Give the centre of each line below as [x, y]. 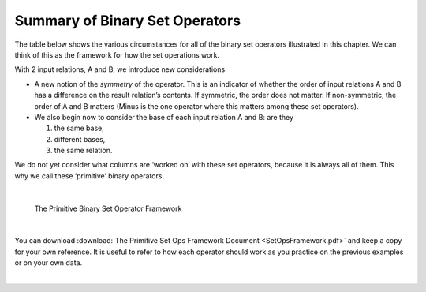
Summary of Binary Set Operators [127, 21]
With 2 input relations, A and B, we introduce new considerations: [121, 69]
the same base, [79, 128]
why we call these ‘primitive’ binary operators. [90, 176]
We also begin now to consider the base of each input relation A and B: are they [164, 117]
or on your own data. [49, 263]
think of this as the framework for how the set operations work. [117, 54]
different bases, [80, 139]
